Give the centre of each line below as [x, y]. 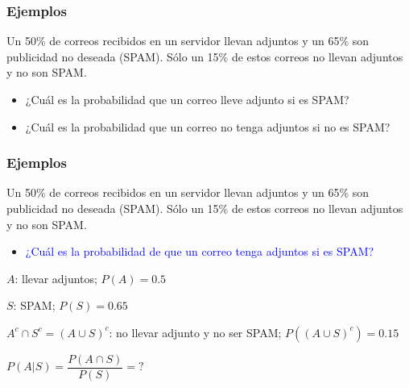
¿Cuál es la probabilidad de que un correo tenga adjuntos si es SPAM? [200, 251]
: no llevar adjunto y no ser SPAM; [195, 332]
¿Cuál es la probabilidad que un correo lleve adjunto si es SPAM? [187, 99]
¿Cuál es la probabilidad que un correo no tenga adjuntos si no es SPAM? [208, 126]
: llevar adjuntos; [56, 278]
